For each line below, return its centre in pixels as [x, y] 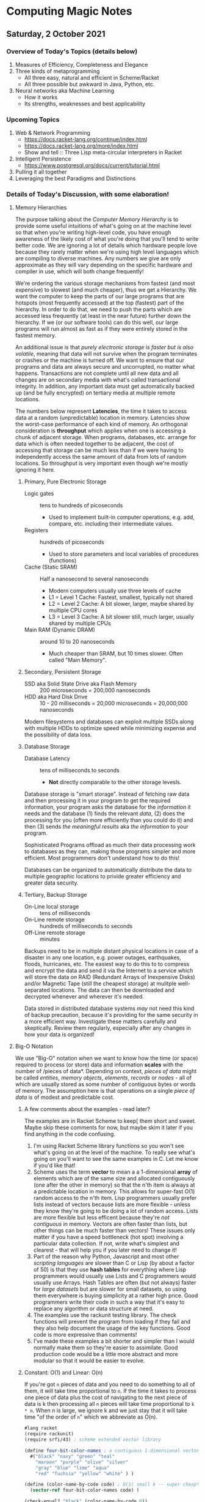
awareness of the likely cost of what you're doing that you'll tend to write [107, 239]
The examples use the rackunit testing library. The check [105, 1315]
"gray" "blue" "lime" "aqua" [73, 1468]
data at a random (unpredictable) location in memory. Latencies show [103, 418]
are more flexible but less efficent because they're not [101, 1218]
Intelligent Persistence [43, 159]
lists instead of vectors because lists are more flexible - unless [112, 1204]
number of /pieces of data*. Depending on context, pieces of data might [106, 1071]
